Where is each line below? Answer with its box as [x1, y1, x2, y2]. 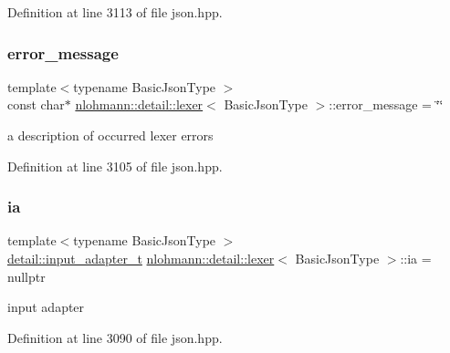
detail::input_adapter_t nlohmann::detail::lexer [7, 249, 275, 267]
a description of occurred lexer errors [7, 126, 214, 144]
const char [7, 95, 65, 114]
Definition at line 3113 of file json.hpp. [7, 3, 223, 21]
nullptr [7, 266, 46, 286]
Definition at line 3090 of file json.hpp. [7, 327, 223, 347]
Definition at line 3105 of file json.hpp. [7, 156, 223, 175]
